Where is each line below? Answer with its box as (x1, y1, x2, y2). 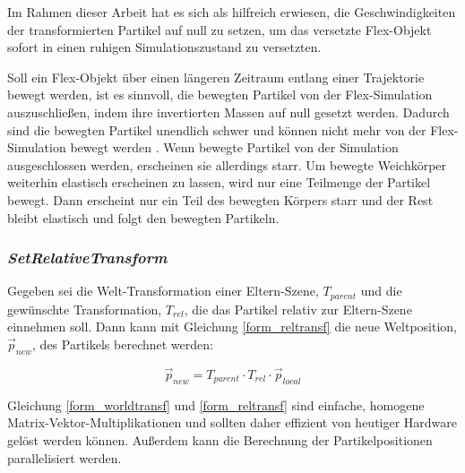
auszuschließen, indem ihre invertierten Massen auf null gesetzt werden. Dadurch (7, 102, 450, 121)
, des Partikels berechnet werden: (32, 334, 213, 353)
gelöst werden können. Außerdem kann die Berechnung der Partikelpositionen (7, 430, 433, 449)
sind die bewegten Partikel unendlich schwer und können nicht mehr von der (7, 120, 426, 139)
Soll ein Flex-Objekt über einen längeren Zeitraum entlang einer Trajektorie (7, 67, 425, 86)
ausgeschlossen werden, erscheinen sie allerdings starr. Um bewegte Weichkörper (7, 155, 447, 174)
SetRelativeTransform (7, 246, 168, 269)
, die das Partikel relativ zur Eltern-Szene (184, 299, 412, 318)
